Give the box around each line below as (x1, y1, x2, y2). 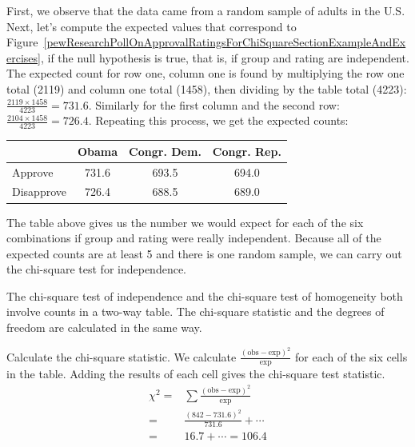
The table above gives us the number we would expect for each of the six (6, 214, 364, 230)
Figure (6, 34, 38, 50)
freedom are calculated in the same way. (6, 319, 202, 336)
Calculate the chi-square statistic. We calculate (6, 348, 237, 365)
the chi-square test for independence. (6, 261, 187, 277)
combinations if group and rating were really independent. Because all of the (6, 229, 381, 246)
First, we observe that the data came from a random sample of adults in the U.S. (6, 2, 405, 18)
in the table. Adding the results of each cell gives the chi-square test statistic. (6, 365, 385, 382)
